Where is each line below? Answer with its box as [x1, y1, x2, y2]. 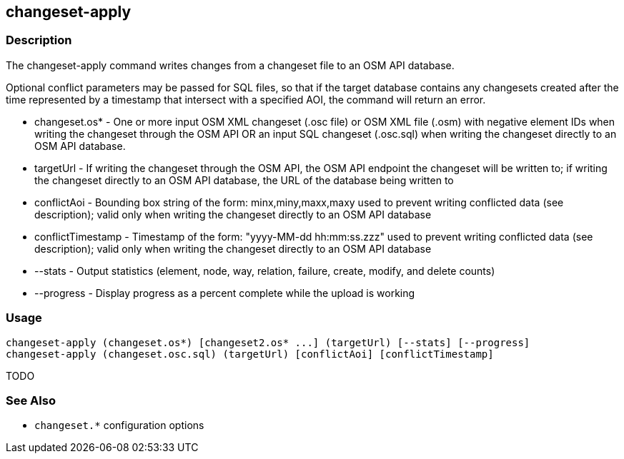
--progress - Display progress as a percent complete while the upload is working [34, 286, 415, 299]
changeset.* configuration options [34, 419, 204, 432]
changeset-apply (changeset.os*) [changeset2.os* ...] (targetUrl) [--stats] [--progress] [6, 336, 530, 348]
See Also [6, 393, 56, 408]
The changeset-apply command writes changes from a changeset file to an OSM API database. [6, 59, 455, 71]
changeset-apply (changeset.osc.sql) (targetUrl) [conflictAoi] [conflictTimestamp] [6, 348, 494, 360]
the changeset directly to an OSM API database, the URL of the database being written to [34, 173, 454, 186]
